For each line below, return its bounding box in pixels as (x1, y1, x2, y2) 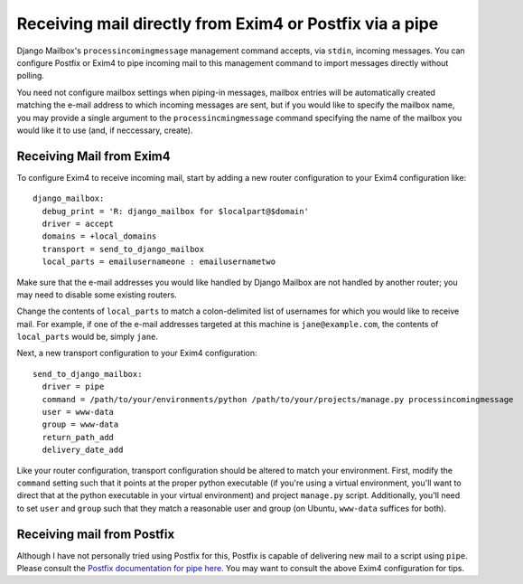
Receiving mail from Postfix (16, 526, 175, 542)
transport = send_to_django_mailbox (42, 244, 205, 254)
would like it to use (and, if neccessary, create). (16, 125, 193, 136)
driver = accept (42, 218, 115, 229)
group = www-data (42, 419, 119, 429)
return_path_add (42, 432, 115, 442)
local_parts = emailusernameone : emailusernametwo (42, 257, 276, 267)
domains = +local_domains (42, 231, 157, 241)
